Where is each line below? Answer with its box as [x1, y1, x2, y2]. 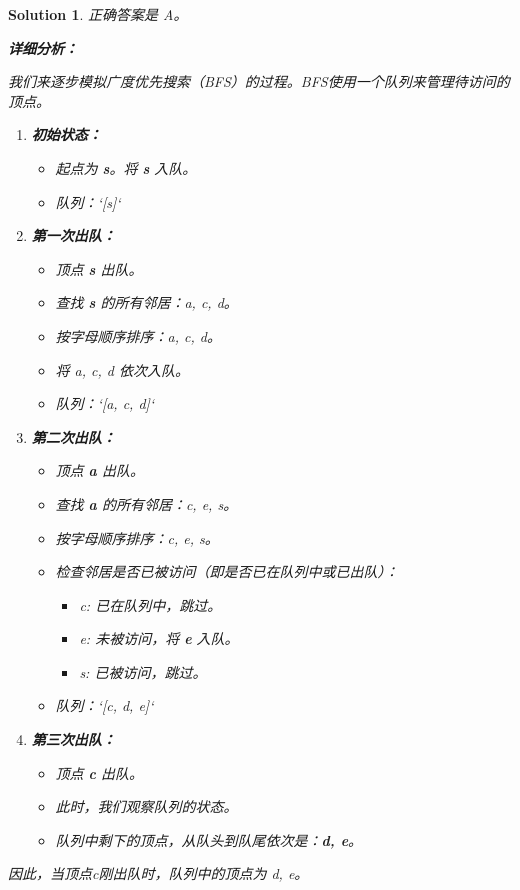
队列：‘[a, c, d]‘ [55, 393, 155, 414]
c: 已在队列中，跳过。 [79, 594, 222, 615]
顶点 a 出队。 [55, 460, 144, 481]
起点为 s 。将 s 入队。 [55, 157, 197, 178]
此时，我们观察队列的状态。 [55, 796, 238, 817]
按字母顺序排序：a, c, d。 [55, 325, 221, 346]
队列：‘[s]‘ [55, 191, 121, 212]
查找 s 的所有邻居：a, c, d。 [55, 292, 238, 313]
